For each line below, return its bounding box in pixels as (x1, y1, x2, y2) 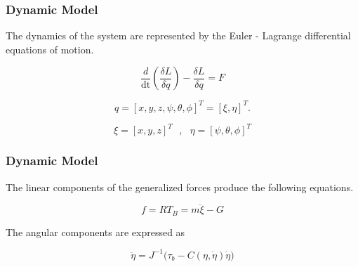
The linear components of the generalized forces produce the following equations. (6, 179, 354, 194)
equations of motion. (6, 41, 94, 56)
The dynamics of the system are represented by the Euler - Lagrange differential (6, 28, 351, 43)
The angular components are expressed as (6, 224, 185, 239)
